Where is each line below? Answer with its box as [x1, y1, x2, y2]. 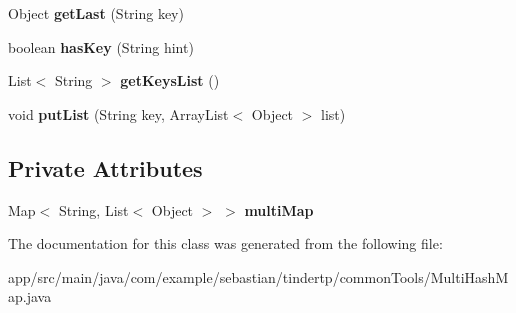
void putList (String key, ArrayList [8, 103, 229, 124]
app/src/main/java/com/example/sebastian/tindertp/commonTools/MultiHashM [8, 266, 509, 287]
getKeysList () [120, 70, 220, 91]
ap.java [8, 286, 52, 307]
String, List [58, 199, 129, 220]
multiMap [244, 199, 314, 220]
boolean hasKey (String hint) [8, 36, 194, 57]
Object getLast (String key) [8, 3, 184, 23]
